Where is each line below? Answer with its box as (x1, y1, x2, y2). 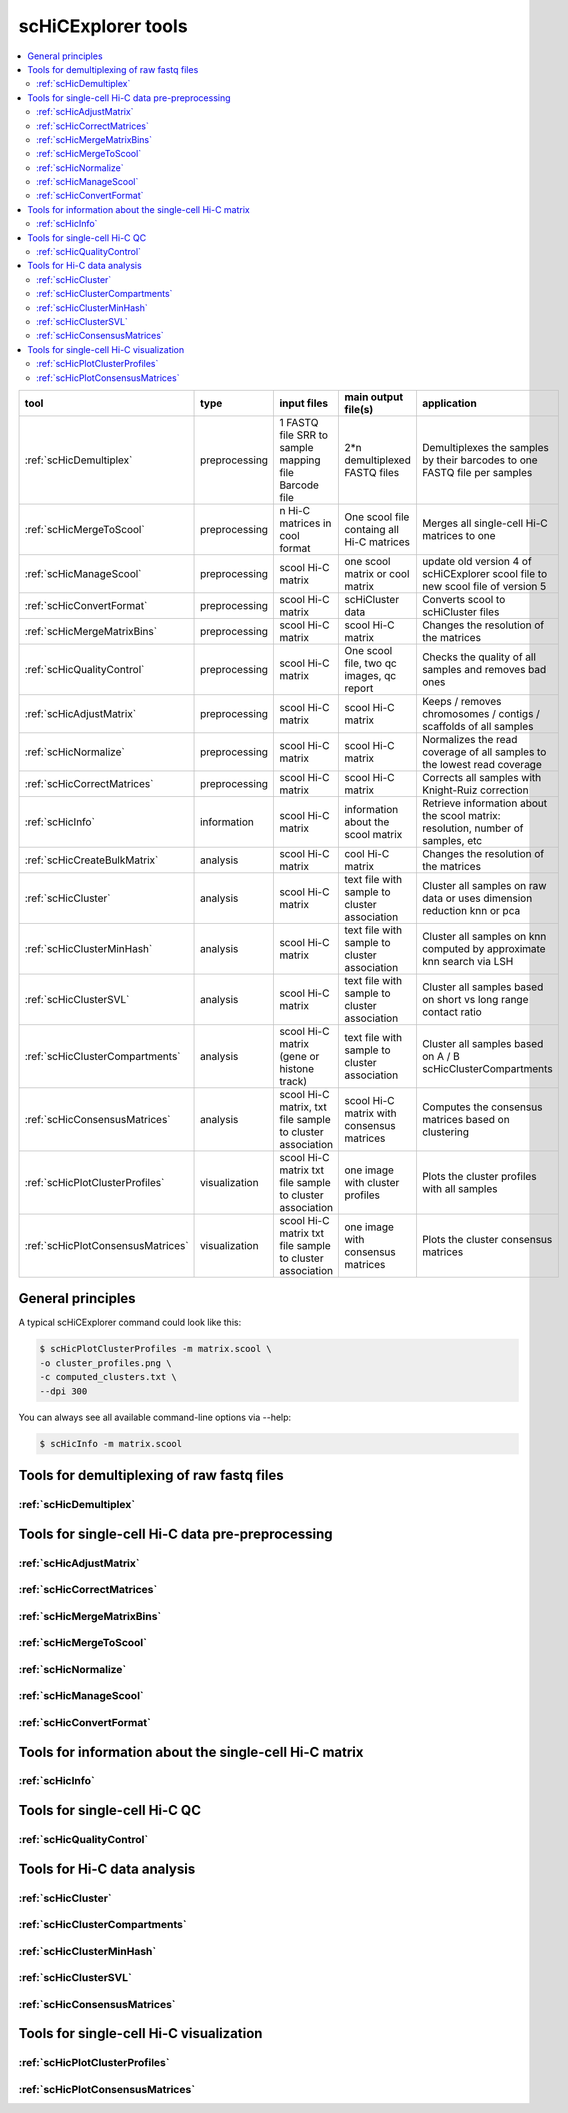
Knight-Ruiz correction (421, 783, 529, 797)
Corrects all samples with (421, 770, 542, 784)
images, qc (344, 668, 397, 682)
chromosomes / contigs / (421, 706, 540, 720)
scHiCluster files (421, 605, 500, 619)
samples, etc (421, 833, 483, 847)
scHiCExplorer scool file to (421, 566, 548, 580)
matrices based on (421, 1112, 510, 1126)
